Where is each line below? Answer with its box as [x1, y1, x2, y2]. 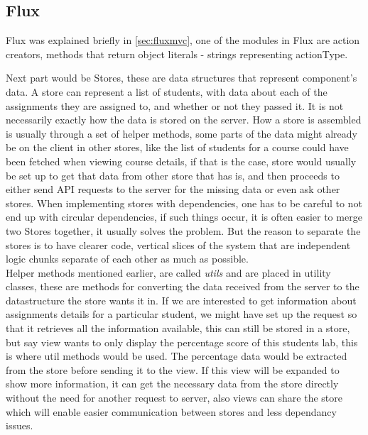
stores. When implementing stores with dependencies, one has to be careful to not [6, 195, 362, 210]
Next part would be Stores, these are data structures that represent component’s [6, 70, 357, 85]
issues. [6, 418, 33, 433]
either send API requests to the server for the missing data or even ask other [6, 182, 340, 197]
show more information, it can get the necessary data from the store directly [6, 376, 339, 391]
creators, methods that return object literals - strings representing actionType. [6, 46, 348, 61]
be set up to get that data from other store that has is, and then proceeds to [6, 167, 340, 182]
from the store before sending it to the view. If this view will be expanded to [6, 362, 340, 377]
